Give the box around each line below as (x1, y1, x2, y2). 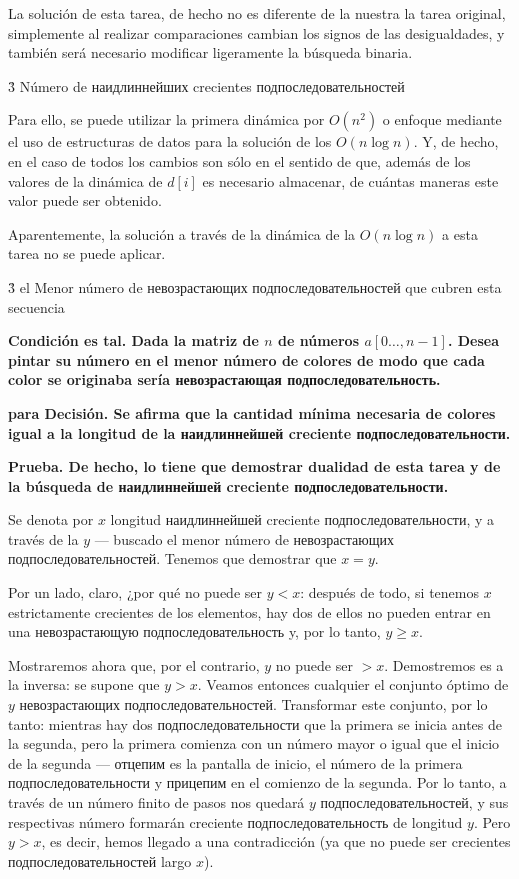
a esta (442, 223, 478, 244)
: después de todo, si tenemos (300, 582, 479, 603)
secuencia (8, 296, 65, 317)
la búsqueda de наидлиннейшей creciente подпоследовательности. (8, 475, 449, 496)
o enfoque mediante (382, 109, 502, 130)
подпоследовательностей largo (8, 850, 192, 871)
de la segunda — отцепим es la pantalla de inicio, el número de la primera (8, 752, 463, 773)
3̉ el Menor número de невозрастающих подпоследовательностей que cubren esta (8, 276, 502, 297)
